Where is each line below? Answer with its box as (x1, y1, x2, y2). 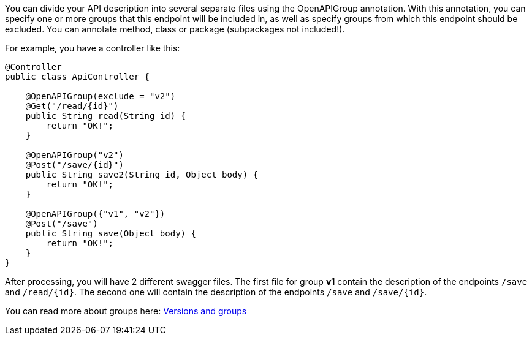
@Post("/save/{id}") (25, 160, 124, 170)
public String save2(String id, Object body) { (25, 170, 259, 179)
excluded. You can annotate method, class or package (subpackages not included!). (5, 24, 345, 34)
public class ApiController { (5, 72, 150, 81)
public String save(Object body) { (25, 229, 196, 238)
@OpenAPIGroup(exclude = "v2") (25, 91, 176, 101)
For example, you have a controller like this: (5, 43, 180, 53)
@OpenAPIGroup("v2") (25, 150, 124, 160)
